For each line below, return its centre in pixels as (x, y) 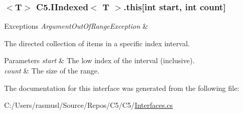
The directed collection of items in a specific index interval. (97, 43)
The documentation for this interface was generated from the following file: (122, 88)
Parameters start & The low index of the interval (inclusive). (99, 60)
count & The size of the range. (52, 70)
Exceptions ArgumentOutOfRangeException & (76, 26)
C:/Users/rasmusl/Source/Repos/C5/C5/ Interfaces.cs (89, 105)
